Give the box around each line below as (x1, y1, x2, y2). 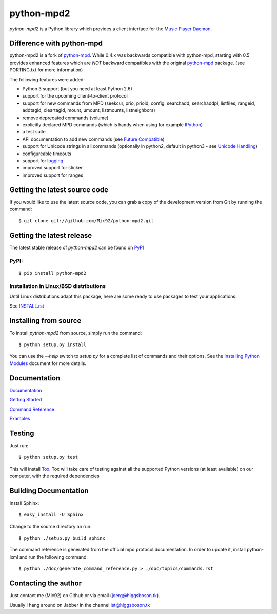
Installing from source (9, 316, 82, 325)
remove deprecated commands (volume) (22, 114, 109, 121)
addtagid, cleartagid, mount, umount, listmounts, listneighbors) (22, 107, 156, 113)
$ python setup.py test (18, 454, 78, 460)
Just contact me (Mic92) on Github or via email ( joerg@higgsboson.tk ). (9, 592, 160, 599)
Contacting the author (9, 579, 82, 588)
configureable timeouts (22, 150, 72, 157)
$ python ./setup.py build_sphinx (18, 535, 105, 541)
